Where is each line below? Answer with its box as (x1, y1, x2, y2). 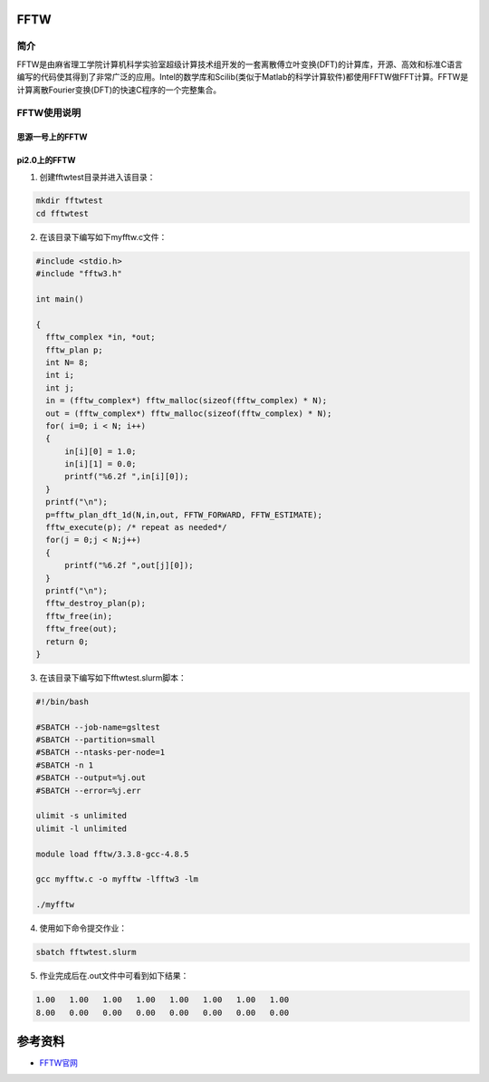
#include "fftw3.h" (35, 268, 122, 279)
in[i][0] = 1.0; (64, 446, 137, 457)
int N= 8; (45, 357, 90, 367)
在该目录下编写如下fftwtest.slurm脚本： (39, 671, 187, 683)
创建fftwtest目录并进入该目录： (39, 171, 156, 182)
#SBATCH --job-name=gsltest (35, 721, 160, 732)
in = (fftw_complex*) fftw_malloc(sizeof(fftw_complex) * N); (45, 395, 328, 406)
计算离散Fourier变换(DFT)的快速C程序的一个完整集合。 (16, 84, 222, 95)
